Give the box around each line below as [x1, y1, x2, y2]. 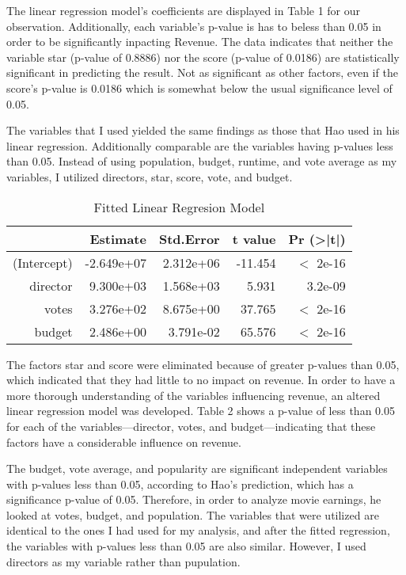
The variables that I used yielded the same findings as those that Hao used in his [6, 122, 400, 139]
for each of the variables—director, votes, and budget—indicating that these [6, 417, 376, 434]
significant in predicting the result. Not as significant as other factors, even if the [6, 64, 398, 81]
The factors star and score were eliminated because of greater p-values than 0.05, [6, 356, 400, 372]
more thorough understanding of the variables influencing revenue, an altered [6, 387, 381, 403]
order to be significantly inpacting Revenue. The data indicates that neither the [6, 33, 393, 50]
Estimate [89, 229, 146, 248]
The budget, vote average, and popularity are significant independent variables [6, 460, 388, 477]
